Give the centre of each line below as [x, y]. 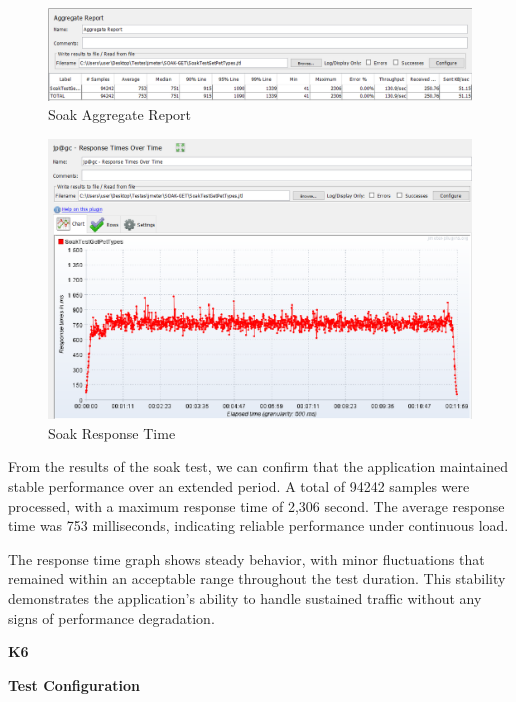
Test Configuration [74, 684]
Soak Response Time [112, 432]
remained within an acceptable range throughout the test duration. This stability [257, 578]
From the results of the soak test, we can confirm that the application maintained [258, 466]
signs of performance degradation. [111, 617]
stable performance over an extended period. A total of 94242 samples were [239, 486]
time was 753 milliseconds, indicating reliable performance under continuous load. [258, 525]
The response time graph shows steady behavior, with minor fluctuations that [246, 558]
